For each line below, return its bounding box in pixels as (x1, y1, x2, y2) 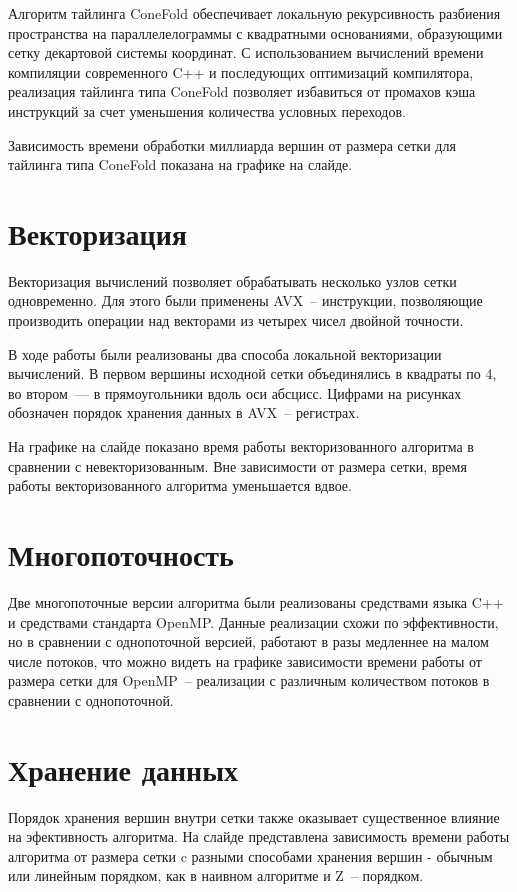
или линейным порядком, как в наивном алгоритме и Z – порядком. (8, 865, 424, 886)
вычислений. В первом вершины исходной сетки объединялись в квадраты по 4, (8, 363, 497, 384)
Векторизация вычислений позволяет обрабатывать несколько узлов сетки (8, 270, 457, 291)
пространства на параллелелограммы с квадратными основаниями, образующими (8, 22, 503, 43)
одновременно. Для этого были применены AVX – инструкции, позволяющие (8, 290, 483, 311)
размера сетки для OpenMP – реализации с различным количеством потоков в (8, 670, 490, 691)
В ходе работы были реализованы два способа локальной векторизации (8, 343, 442, 364)
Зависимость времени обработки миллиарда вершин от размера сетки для (8, 134, 456, 155)
